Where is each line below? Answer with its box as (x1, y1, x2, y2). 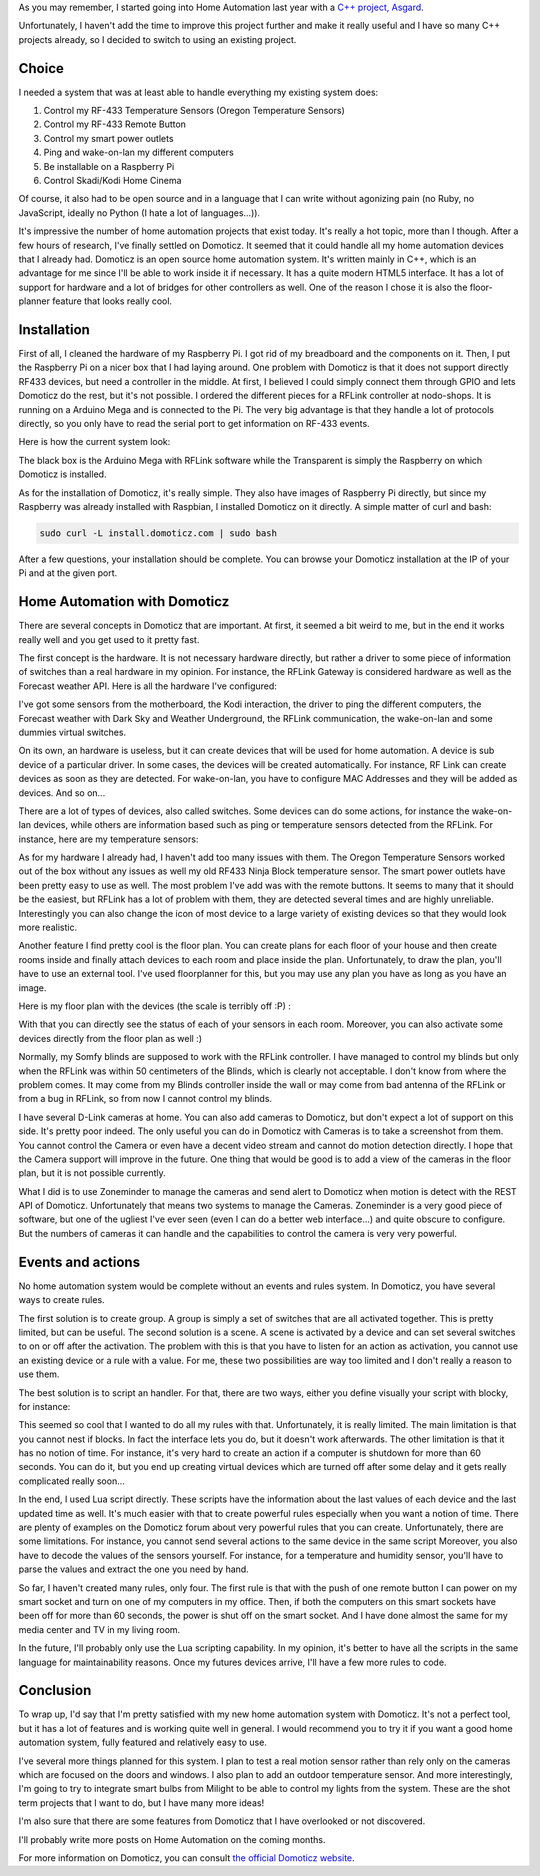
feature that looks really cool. (51, 295, 173, 307)
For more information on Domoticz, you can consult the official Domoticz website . (18, 1851, 355, 1864)
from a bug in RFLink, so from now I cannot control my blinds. (18, 1093, 273, 1105)
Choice (18, 60, 65, 77)
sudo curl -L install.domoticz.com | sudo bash (39, 527, 277, 539)
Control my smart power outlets (43, 132, 174, 144)
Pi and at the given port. (18, 567, 118, 579)
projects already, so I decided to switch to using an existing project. (18, 33, 297, 45)
